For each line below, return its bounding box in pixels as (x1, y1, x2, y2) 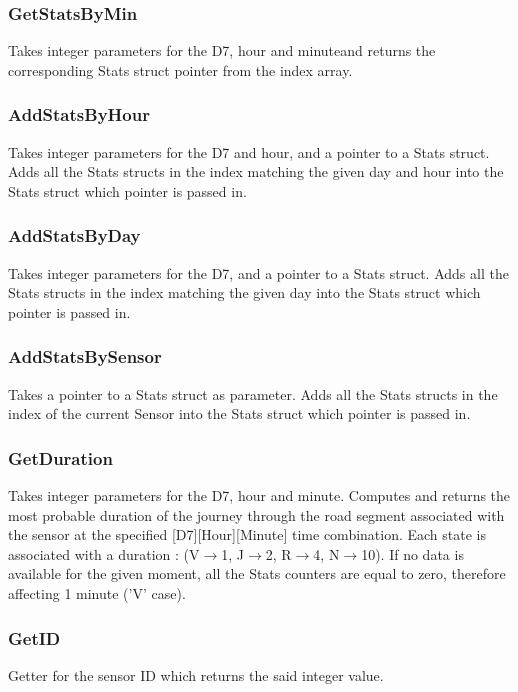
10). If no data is (361, 543, 464, 564)
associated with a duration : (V (8, 543, 200, 564)
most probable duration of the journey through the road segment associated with (8, 504, 505, 525)
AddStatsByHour (8, 102, 150, 127)
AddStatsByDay (8, 223, 141, 248)
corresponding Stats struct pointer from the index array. (8, 59, 353, 80)
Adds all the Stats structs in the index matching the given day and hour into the (8, 161, 504, 182)
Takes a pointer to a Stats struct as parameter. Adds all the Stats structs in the (8, 383, 498, 404)
